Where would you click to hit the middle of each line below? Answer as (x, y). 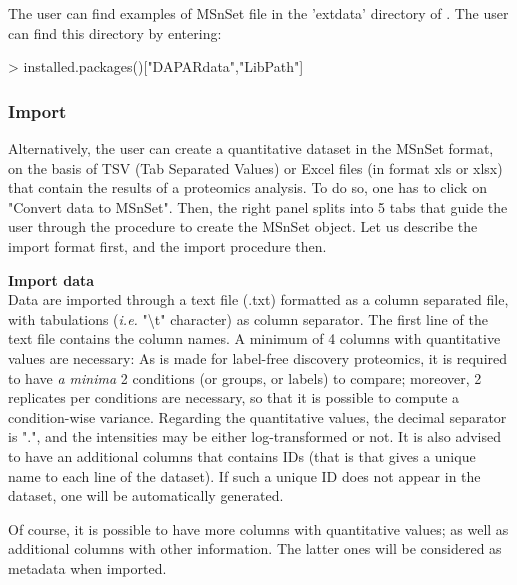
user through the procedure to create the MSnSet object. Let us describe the (243, 226)
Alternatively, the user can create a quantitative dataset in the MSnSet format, (251, 148)
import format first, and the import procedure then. (167, 245)
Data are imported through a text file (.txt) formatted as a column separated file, (258, 299)
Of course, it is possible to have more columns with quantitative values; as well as (258, 528)
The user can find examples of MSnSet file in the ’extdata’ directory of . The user (258, 13)
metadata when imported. (87, 567)
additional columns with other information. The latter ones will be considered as (255, 548)
